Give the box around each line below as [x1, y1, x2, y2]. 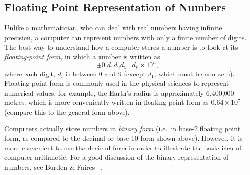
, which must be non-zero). [154, 68, 235, 78]
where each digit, [4, 68, 55, 78]
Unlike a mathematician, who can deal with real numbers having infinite [4, 23, 222, 33]
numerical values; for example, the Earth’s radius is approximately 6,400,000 [4, 87, 234, 98]
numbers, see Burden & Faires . [4, 161, 102, 172]
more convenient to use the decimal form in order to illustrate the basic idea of [4, 142, 242, 152]
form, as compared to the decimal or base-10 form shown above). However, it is [4, 133, 243, 143]
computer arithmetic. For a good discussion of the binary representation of [4, 152, 229, 162]
